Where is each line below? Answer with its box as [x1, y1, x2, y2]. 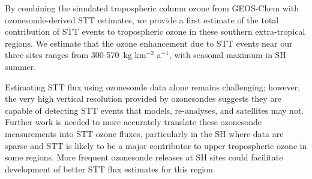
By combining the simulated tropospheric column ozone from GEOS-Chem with [5, 2, 299, 14]
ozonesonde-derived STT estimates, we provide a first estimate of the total [5, 13, 279, 26]
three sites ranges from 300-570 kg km [5, 48, 146, 61]
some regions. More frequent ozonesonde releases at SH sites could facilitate [5, 151, 283, 163]
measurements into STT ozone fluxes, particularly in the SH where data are [5, 127, 284, 139]
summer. [5, 60, 37, 72]
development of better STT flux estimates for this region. [5, 162, 215, 175]
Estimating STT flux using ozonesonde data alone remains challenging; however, [5, 80, 301, 93]
